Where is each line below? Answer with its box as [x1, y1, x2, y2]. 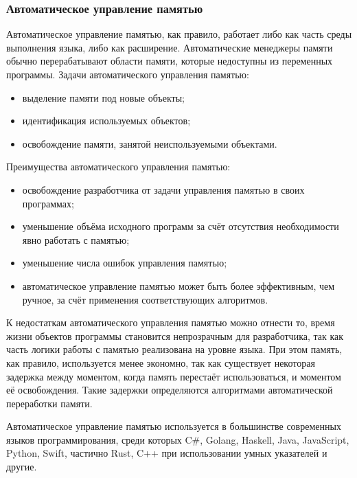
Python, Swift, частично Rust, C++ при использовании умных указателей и [6, 446, 327, 460]
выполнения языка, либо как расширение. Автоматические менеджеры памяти [6, 40, 333, 54]
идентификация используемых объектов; [22, 113, 191, 128]
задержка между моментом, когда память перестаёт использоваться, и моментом [6, 369, 341, 383]
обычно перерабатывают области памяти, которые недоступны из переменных [6, 54, 333, 68]
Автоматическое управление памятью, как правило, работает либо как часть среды [6, 27, 352, 41]
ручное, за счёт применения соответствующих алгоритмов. [22, 292, 268, 306]
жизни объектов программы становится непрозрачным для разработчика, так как [6, 328, 344, 343]
